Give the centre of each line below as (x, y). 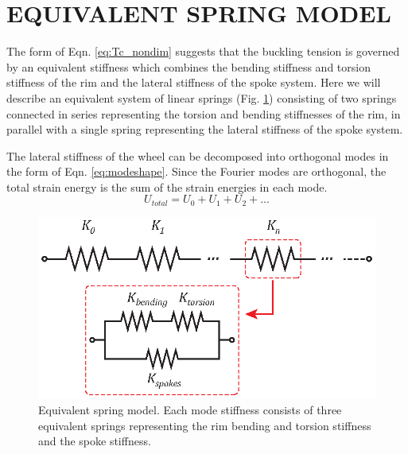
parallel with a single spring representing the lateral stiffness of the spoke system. (205, 129)
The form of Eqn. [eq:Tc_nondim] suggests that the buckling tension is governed (203, 51)
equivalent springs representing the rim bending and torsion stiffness (205, 425)
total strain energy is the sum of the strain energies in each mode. (167, 186)
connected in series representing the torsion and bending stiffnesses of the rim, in (204, 113)
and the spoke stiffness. (95, 441)
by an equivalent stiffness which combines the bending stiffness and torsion (188, 66)
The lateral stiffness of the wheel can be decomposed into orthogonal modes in (198, 155)
